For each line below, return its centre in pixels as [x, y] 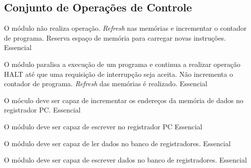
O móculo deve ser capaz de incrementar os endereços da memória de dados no [124, 100]
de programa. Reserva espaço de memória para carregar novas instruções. [115, 37]
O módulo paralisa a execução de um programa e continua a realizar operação [122, 64]
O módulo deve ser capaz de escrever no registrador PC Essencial [103, 126]
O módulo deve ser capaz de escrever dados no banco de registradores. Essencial [125, 160]
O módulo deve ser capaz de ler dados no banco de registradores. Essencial [117, 143]
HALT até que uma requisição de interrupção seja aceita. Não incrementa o [119, 74]
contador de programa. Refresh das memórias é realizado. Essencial [106, 84]
